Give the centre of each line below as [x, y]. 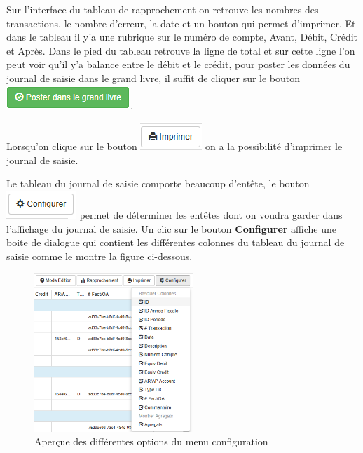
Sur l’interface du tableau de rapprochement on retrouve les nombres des [163, 9]
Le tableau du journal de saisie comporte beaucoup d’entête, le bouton [158, 183]
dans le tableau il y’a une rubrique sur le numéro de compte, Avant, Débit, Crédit [182, 37]
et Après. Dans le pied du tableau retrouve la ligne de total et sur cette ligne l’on [181, 50]
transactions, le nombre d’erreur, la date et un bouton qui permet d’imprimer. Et [181, 23]
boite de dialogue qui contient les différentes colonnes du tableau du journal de [176, 242]
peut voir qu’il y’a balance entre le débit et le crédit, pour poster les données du [178, 64]
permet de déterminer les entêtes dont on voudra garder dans [211, 214]
